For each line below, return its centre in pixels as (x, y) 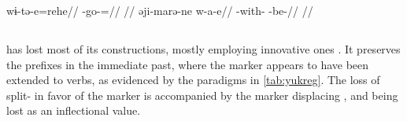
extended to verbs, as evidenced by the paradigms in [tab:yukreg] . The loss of (193, 80)
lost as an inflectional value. (74, 110)
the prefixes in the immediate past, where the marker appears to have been (188, 64)
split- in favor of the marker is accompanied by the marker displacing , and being (202, 95)
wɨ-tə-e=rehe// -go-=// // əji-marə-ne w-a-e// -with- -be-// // (160, 10)
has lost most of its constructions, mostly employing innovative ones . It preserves (203, 48)
